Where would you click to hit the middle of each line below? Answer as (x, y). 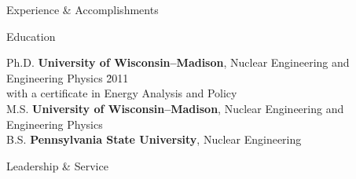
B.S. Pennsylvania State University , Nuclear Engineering (154, 139)
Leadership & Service (57, 165)
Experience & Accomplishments (83, 9)
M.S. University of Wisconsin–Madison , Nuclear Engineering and (175, 108)
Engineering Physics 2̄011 (68, 77)
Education (31, 36)
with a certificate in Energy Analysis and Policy (122, 93)
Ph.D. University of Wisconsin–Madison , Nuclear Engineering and (178, 62)
